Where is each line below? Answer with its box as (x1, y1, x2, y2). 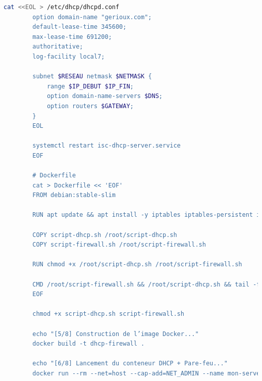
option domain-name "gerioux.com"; (32, 13, 152, 21)
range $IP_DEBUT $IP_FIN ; (46, 82, 134, 90)
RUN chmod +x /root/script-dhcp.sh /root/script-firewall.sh (32, 261, 242, 268)
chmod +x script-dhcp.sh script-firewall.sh (32, 310, 184, 318)
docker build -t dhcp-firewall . (32, 340, 145, 348)
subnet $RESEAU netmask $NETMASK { (32, 73, 152, 80)
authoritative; (32, 43, 83, 51)
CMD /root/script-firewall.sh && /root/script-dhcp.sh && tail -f (32, 280, 260, 288)
